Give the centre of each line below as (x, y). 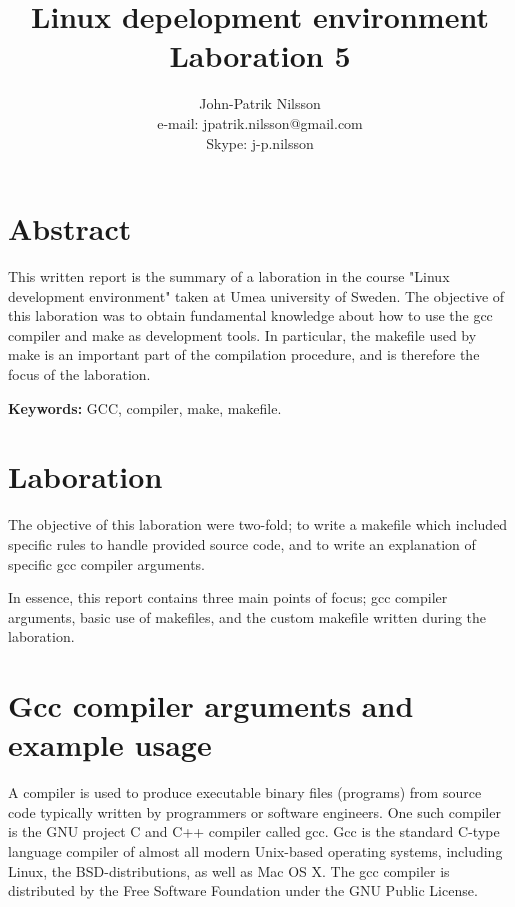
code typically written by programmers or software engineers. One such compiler (254, 811)
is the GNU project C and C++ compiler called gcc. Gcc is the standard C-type (254, 831)
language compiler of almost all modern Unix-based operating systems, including (255, 850)
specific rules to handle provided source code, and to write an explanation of (242, 543)
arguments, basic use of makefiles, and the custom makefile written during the (247, 616)
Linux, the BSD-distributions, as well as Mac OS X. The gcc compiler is (229, 870)
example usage (110, 744)
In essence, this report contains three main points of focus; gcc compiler (228, 597)
